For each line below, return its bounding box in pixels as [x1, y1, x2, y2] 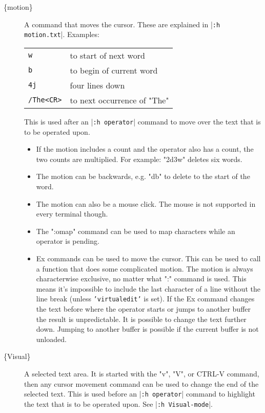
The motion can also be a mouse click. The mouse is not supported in [36, 198, 256, 209]
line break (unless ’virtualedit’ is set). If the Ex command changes [36, 293, 255, 304]
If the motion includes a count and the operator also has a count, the [36, 143, 254, 154]
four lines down [70, 79, 125, 91]
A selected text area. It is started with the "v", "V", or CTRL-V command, [24, 368, 259, 379]
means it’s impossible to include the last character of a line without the [36, 283, 260, 294]
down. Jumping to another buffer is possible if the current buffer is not [36, 324, 259, 334]
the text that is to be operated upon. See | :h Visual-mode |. [24, 398, 213, 409]
